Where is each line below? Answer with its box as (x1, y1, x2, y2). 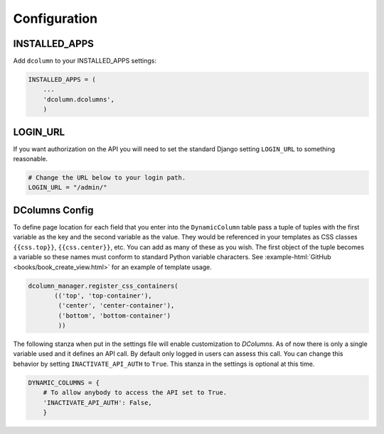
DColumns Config (13, 204, 94, 216)
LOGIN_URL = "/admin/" (28, 183, 107, 192)
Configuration (13, 11, 98, 26)
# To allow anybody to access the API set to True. (43, 389, 228, 397)
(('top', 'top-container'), (54, 291, 152, 300)
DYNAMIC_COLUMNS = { (28, 379, 100, 386)
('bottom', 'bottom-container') (58, 311, 171, 320)
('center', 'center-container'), (58, 302, 175, 310)
